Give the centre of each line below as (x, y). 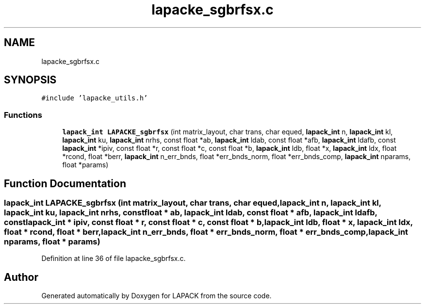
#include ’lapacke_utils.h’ (95, 98)
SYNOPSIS (30, 80)
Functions (23, 115)
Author (21, 277)
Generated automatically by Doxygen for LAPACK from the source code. (156, 296)
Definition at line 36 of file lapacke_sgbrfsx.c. (114, 259)
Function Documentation (65, 183)
